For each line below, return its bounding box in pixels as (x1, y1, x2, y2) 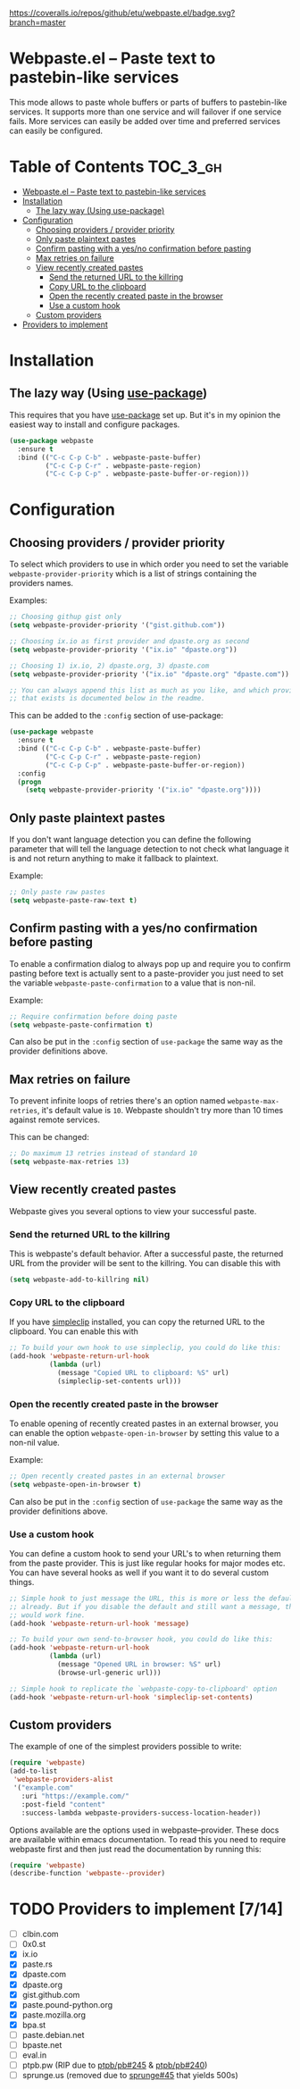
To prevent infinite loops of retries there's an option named (9, 1095, 226, 1106)
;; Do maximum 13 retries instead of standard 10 (9, 1149, 198, 1158)
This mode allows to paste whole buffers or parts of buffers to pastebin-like (9, 96, 287, 107)
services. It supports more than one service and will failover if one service (9, 106, 282, 117)
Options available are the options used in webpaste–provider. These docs (9, 1825, 279, 1835)
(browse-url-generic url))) (56, 1668, 162, 1677)
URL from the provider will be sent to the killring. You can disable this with (9, 1258, 281, 1269)
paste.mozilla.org (21, 2009, 87, 2020)
